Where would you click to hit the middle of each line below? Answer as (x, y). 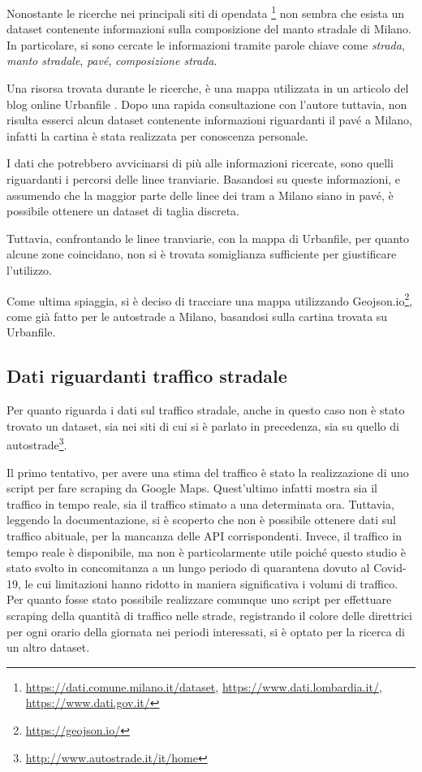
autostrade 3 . (37, 444)
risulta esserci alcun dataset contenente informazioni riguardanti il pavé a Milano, (209, 120)
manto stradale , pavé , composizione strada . (112, 61)
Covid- (390, 568)
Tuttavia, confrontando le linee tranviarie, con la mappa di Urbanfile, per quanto (208, 238)
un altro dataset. (48, 647)
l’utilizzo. (30, 269)
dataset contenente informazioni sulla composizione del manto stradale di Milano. (209, 29)
